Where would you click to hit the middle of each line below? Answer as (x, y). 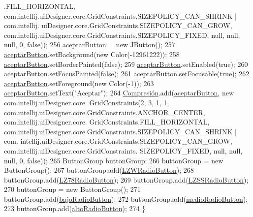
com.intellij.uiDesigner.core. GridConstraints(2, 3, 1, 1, (87, 102)
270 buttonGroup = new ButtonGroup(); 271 (72, 189)
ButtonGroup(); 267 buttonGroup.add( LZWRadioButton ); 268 (99, 170)
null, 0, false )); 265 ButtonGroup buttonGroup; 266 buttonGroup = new (114, 160)
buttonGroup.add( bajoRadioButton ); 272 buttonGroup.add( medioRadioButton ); (126, 199)
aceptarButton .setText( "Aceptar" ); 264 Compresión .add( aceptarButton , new (119, 93)
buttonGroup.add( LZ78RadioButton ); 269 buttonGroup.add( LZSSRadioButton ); (126, 179)
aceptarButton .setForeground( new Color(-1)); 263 (79, 83)
